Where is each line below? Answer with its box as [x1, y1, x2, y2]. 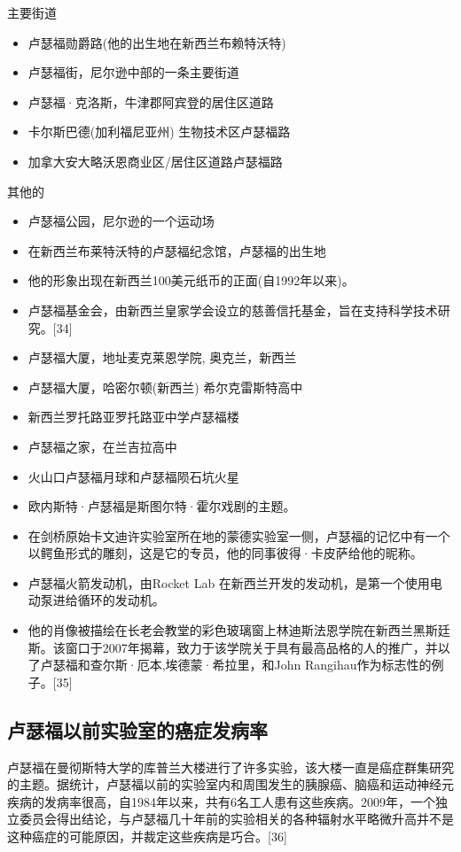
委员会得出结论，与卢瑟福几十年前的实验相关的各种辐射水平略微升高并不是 [19, 809, 454, 828]
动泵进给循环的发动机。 [27, 591, 165, 609]
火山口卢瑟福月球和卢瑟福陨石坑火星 [27, 467, 239, 485]
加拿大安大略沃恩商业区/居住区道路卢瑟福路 [27, 151, 283, 170]
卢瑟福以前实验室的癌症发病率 [7, 716, 268, 743]
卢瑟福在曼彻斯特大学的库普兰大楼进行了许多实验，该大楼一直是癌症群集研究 [7, 757, 454, 776]
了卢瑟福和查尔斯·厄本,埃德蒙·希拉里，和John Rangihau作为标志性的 [27, 655, 432, 674]
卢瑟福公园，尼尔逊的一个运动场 [27, 212, 215, 230]
